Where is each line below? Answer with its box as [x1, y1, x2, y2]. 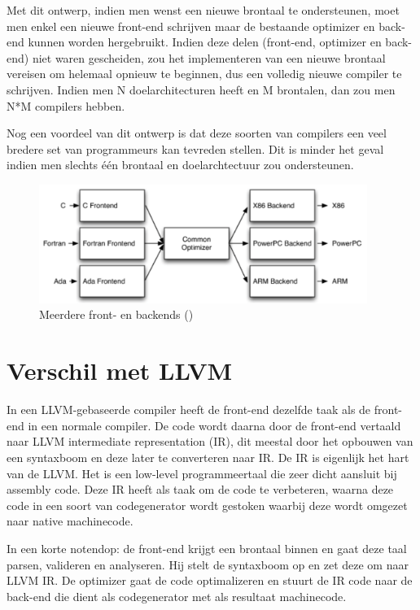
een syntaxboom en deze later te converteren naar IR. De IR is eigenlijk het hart [7, 448, 409, 465]
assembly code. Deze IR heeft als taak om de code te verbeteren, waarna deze [7, 481, 394, 498]
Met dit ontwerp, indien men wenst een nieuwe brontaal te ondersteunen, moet [7, 2, 400, 18]
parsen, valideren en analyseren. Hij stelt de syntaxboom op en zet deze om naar [7, 556, 409, 573]
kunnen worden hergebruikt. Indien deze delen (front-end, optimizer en [28, 33, 382, 50]
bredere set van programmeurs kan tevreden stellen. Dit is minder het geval [7, 140, 384, 157]
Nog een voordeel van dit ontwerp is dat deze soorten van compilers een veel [7, 124, 387, 142]
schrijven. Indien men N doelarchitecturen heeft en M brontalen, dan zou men [7, 81, 396, 98]
